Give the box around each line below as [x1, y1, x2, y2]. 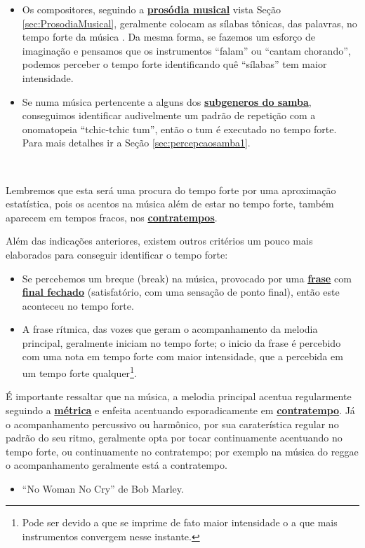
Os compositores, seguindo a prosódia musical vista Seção [22, 2, 281, 16]
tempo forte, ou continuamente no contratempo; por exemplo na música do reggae [6, 444, 359, 458]
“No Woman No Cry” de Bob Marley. [22, 481, 184, 495]
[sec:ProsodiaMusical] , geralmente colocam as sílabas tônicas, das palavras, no [22, 15, 357, 30]
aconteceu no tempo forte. [22, 298, 134, 313]
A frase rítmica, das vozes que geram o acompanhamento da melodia [22, 322, 318, 336]
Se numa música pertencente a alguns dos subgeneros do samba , [22, 94, 312, 109]
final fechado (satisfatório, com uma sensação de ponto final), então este [22, 285, 340, 299]
